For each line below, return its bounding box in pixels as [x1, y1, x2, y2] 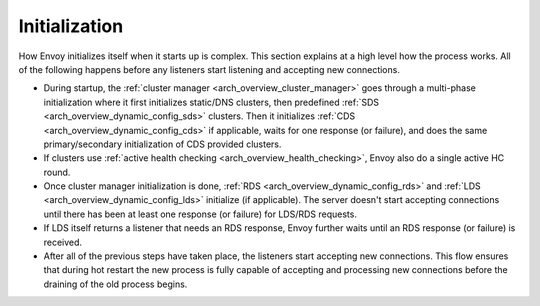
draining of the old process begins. [43, 278, 188, 290]
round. [43, 166, 71, 178]
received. [43, 236, 83, 248]
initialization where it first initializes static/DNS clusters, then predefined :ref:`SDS [43, 96, 380, 108]
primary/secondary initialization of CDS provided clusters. [43, 138, 282, 150]
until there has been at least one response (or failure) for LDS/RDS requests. [43, 208, 357, 220]
